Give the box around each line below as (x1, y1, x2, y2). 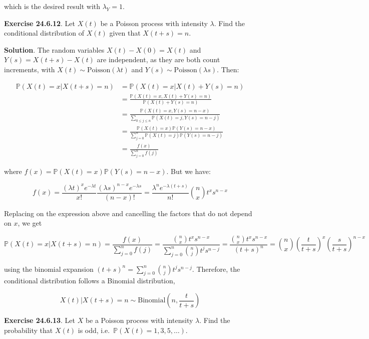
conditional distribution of (4, 28, 85, 38)
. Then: (217, 64, 239, 74)
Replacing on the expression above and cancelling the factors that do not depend (4, 208, 252, 218)
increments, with (4, 64, 55, 74)
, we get (18, 218, 42, 228)
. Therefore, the (192, 263, 240, 274)
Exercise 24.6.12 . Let (4, 18, 75, 28)
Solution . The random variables (4, 44, 105, 55)
